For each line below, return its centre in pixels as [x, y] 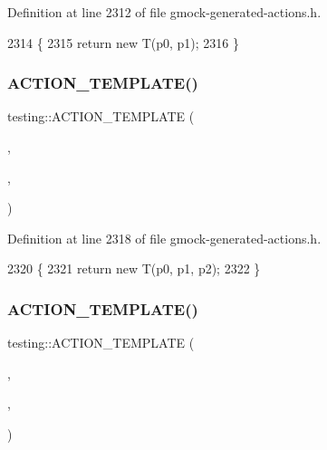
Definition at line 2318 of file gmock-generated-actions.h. [164, 238]
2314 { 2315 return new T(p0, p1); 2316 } [123, 42]
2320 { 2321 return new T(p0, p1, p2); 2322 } [134, 268]
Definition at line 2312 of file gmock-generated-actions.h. [164, 12]
